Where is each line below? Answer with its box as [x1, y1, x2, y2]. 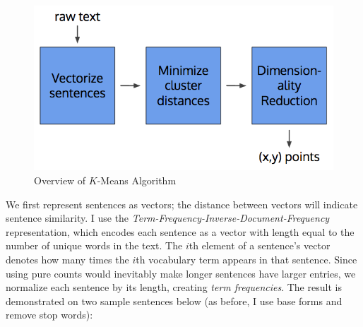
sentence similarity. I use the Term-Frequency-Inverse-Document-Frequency [6, 210, 330, 225]
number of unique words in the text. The [6, 238, 183, 253]
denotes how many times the [6, 251, 129, 266]
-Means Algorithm [97, 172, 177, 187]
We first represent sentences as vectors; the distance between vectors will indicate [6, 196, 358, 211]
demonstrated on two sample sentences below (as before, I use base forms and [6, 293, 343, 308]
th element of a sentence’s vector [189, 238, 331, 253]
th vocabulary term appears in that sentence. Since [136, 251, 357, 266]
